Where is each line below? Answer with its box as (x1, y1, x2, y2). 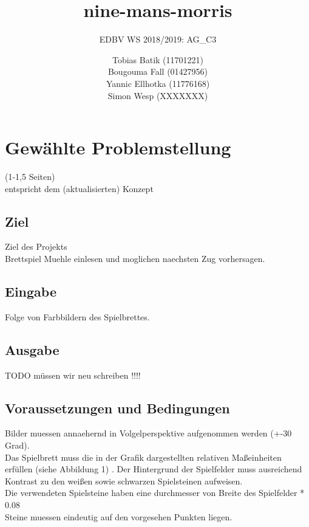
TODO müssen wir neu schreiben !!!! (5, 368, 141, 381)
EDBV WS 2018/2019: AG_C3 (99, 33, 217, 46)
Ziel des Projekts (5, 240, 67, 253)
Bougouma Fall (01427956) (107, 65, 208, 78)
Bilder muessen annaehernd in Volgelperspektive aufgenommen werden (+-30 (5, 427, 292, 439)
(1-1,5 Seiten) (5, 170, 55, 183)
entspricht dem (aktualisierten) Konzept (5, 182, 154, 195)
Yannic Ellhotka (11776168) (106, 77, 210, 89)
